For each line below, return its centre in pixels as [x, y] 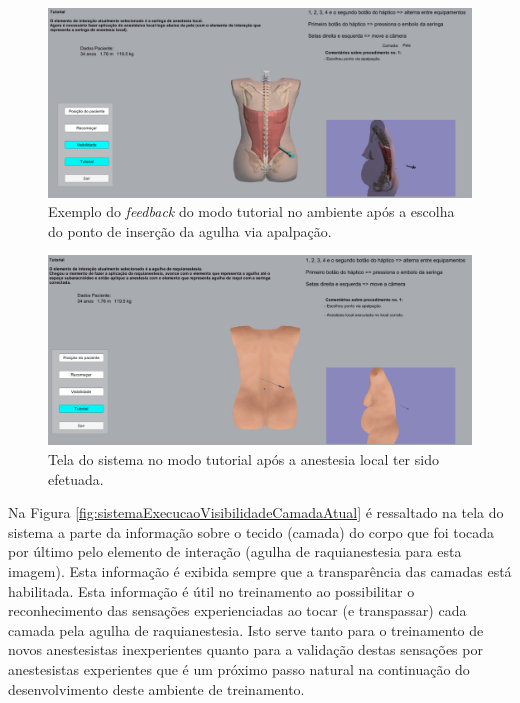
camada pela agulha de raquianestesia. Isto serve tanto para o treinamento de [246, 629]
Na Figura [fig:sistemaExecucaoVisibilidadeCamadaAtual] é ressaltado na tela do [256, 512]
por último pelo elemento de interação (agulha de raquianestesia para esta [235, 551]
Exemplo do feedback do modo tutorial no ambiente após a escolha [251, 211]
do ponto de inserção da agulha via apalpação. [190, 230]
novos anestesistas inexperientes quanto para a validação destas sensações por [245, 649]
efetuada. [76, 478]
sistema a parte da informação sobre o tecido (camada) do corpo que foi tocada [251, 531]
